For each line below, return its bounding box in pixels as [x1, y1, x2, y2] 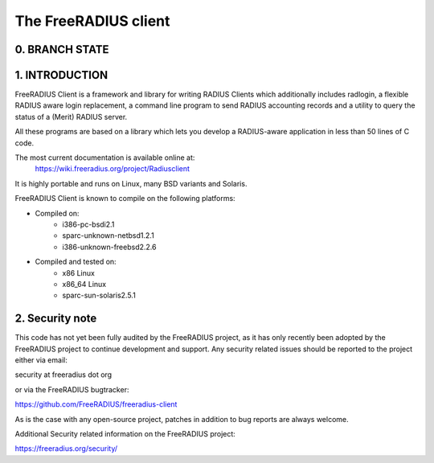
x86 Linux [62, 268, 96, 277]
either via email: [14, 355, 68, 365]
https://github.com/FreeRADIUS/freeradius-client [14, 399, 178, 409]
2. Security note [14, 312, 97, 326]
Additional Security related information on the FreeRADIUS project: [14, 428, 236, 438]
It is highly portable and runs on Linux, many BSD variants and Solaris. [14, 178, 248, 188]
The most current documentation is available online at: [14, 153, 195, 162]
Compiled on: [35, 208, 80, 218]
